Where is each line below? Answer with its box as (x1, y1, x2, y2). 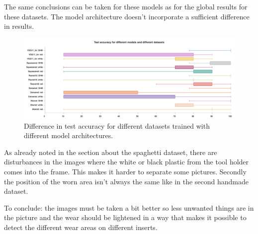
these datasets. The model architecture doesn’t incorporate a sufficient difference (4, 11, 250, 21)
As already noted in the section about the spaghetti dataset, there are (4, 147, 217, 157)
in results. (4, 21, 34, 31)
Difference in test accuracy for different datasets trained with (24, 120, 210, 131)
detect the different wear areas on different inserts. (4, 222, 158, 233)
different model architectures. (24, 130, 113, 141)
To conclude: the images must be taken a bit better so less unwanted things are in (4, 202, 254, 213)
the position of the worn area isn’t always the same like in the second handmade (4, 176, 249, 186)
